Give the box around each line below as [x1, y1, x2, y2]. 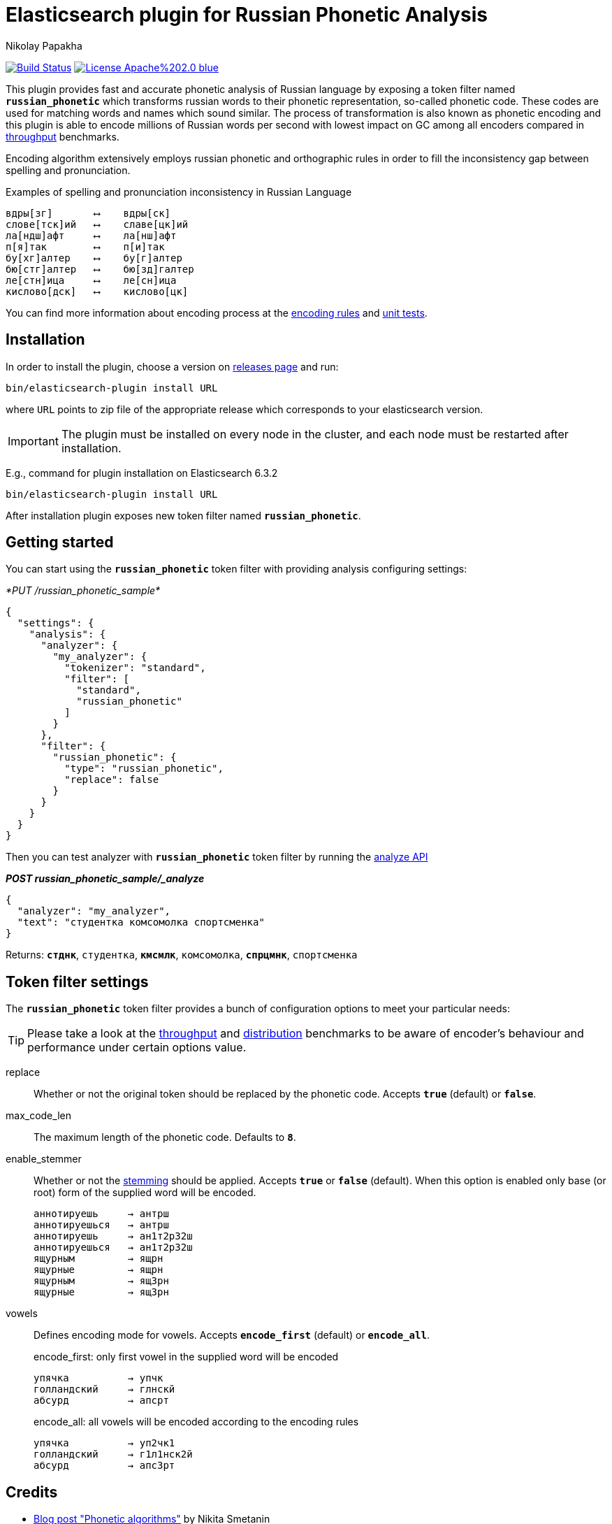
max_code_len [6, 1109, 71, 1122]
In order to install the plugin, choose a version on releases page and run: [6, 360, 339, 373]
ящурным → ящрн [34, 1253, 163, 1265]
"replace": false [64, 774, 159, 786]
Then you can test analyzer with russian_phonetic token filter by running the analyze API [6, 851, 428, 863]
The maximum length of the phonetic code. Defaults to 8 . [34, 1131, 296, 1144]
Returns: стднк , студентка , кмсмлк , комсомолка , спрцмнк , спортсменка [6, 949, 358, 961]
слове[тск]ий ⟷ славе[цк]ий [6, 218, 189, 230]
